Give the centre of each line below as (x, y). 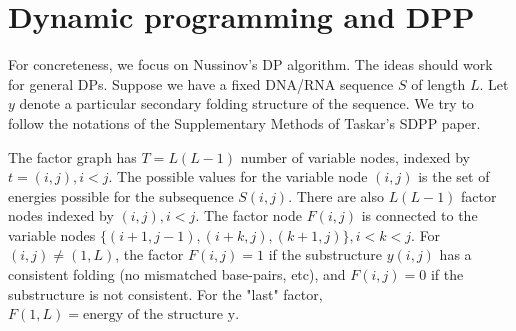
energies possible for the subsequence (121, 195)
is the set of (454, 176)
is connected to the (419, 215)
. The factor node (248, 215)
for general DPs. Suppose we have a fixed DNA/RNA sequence (201, 83)
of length (438, 83)
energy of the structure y (159, 315)
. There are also (336, 195)
